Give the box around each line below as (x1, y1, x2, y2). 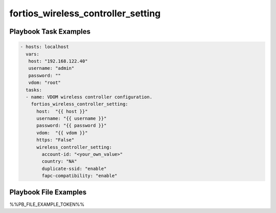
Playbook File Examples (9, 187, 87, 197)
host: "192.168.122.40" (28, 58, 88, 64)
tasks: (26, 87, 42, 93)
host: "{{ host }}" (36, 108, 88, 114)
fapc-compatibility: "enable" (41, 173, 118, 179)
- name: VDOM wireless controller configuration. (26, 94, 153, 100)
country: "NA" (41, 159, 77, 164)
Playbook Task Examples (9, 27, 91, 36)
